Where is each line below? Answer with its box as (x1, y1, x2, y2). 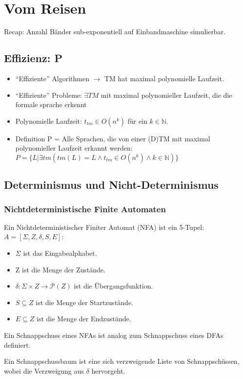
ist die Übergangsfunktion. (74, 281, 153, 291)
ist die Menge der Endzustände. (37, 313, 131, 324)
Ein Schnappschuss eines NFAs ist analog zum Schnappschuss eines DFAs (4, 330, 223, 340)
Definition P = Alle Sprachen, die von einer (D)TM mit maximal (15, 133, 210, 143)
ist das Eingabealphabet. (23, 248, 97, 258)
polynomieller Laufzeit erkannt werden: (15, 143, 133, 153)
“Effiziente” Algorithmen (15, 73, 89, 83)
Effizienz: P (4, 50, 62, 66)
